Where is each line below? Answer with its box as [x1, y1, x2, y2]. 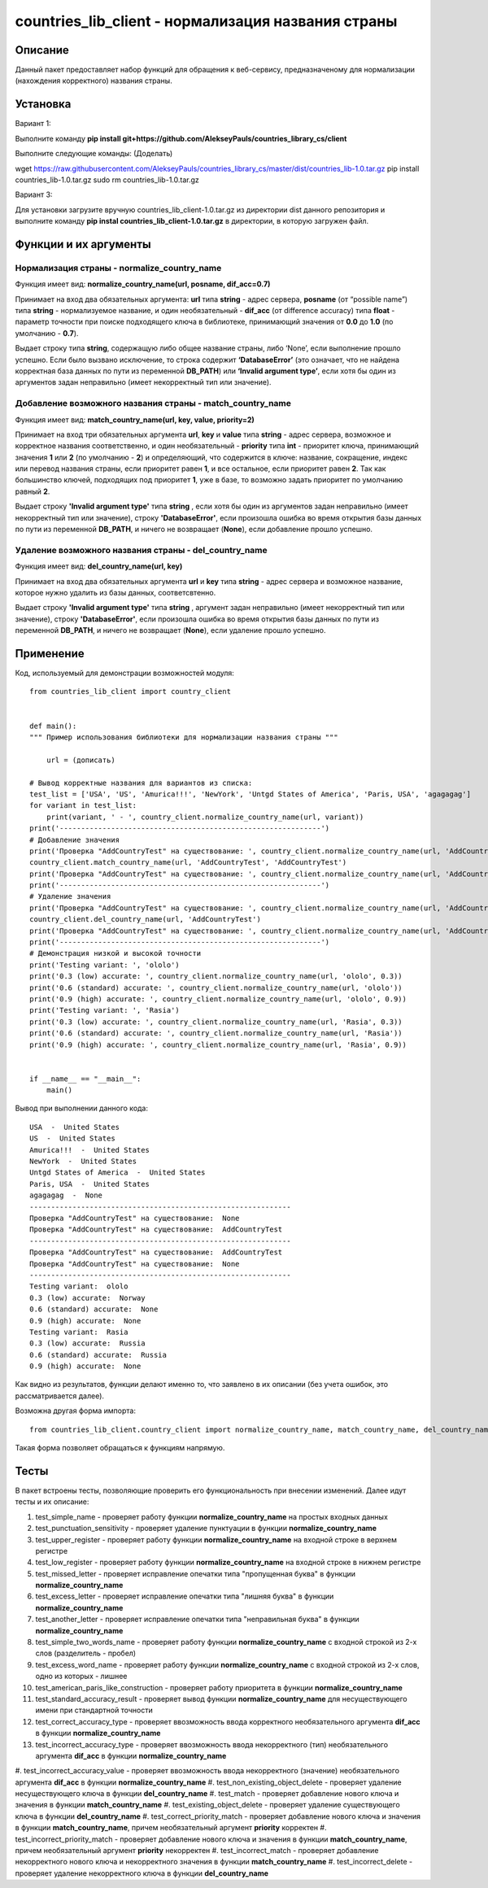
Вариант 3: [15, 190, 53, 199]
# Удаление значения [29, 892, 111, 901]
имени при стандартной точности [35, 1705, 154, 1716]
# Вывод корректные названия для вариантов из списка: [29, 778, 253, 787]
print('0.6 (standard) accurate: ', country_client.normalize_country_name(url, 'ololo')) [29, 983, 403, 992]
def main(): [29, 721, 77, 730]
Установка [15, 98, 72, 111]
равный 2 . [15, 486, 50, 496]
